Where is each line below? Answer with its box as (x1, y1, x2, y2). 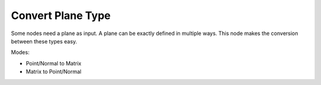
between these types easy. (11, 37, 77, 45)
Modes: (11, 49, 30, 56)
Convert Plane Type (11, 9, 111, 22)
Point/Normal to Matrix (26, 59, 81, 67)
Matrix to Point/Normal (26, 68, 81, 75)
